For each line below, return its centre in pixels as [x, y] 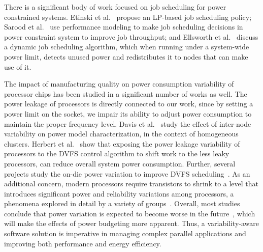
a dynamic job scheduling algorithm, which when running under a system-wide [127, 47]
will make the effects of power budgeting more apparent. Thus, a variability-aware [131, 223]
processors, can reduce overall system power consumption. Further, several [120, 163]
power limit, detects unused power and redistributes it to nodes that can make [126, 56]
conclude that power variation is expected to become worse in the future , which [130, 213]
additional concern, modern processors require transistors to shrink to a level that [131, 184]
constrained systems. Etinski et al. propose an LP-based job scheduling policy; [128, 17]
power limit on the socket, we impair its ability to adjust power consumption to [128, 113]
